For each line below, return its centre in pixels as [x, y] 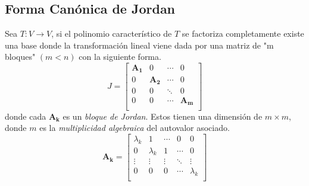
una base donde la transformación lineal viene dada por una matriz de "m [139, 45]
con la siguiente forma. [120, 57]
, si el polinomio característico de [112, 33]
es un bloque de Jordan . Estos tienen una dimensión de [163, 116]
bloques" [20, 57]
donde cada [26, 116]
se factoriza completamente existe [243, 33]
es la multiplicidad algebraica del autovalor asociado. [135, 128]
